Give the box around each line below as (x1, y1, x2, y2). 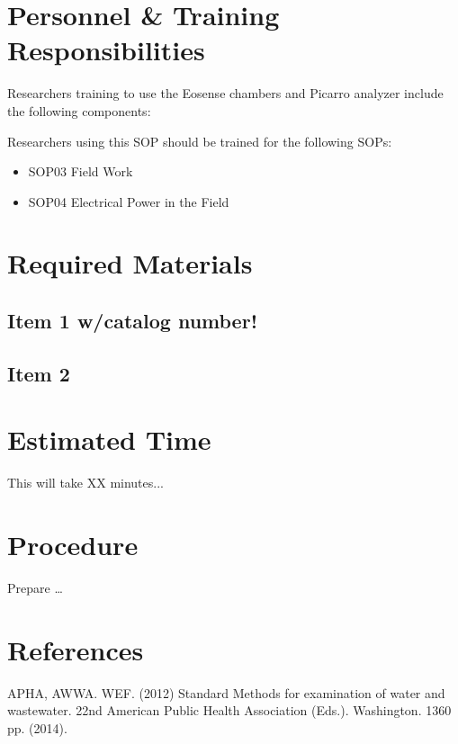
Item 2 (7, 359, 70, 387)
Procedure (7, 526, 139, 563)
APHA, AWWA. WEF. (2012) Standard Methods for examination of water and (7, 683, 445, 702)
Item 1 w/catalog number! (7, 307, 257, 335)
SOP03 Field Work (28, 162, 133, 181)
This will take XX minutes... (7, 473, 164, 492)
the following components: (7, 101, 151, 120)
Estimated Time (7, 421, 211, 458)
